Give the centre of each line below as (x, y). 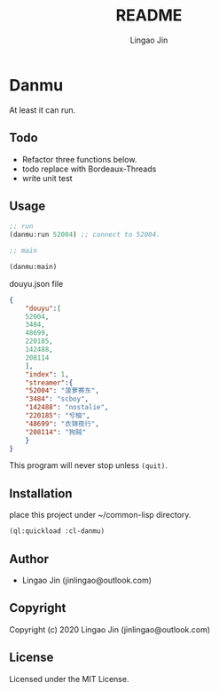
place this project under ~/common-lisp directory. (100, 515)
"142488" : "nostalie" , (67, 408)
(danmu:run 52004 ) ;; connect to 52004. (85, 235)
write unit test (47, 178)
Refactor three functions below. (79, 159)
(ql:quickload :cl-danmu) (57, 531)
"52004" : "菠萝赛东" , (63, 391)
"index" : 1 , (47, 374)
